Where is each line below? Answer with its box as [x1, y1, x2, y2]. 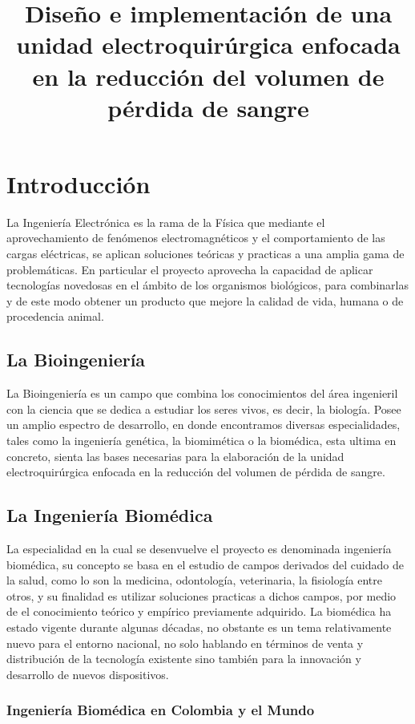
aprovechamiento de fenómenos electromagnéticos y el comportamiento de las [6, 229, 385, 246]
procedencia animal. [6, 308, 104, 325]
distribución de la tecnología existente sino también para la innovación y [6, 650, 361, 667]
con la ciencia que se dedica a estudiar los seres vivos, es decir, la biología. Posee [6, 400, 401, 417]
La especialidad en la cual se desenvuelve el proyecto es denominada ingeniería [6, 540, 392, 556]
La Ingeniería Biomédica [6, 503, 213, 528]
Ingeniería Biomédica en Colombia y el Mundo [6, 700, 315, 720]
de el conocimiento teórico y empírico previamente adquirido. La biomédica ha [6, 603, 392, 620]
